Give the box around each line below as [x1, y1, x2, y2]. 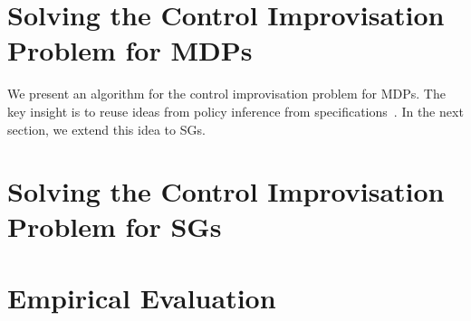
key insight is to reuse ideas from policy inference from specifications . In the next [7, 101, 464, 120]
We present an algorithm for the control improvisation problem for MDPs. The [7, 84, 446, 103]
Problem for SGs [7, 208, 222, 245]
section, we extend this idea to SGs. [7, 119, 206, 138]
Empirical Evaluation [7, 279, 276, 316]
